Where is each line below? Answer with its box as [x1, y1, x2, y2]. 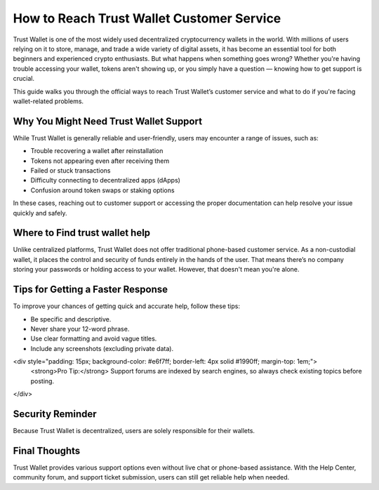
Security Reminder [13, 408, 98, 421]
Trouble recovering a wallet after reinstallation [30, 147, 164, 155]
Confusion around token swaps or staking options [30, 186, 175, 194]
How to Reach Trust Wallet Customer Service [13, 11, 281, 26]
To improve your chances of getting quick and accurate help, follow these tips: [13, 302, 240, 310]
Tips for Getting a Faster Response [13, 284, 168, 296]
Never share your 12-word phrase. [30, 324, 130, 333]
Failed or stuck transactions [30, 166, 111, 175]
